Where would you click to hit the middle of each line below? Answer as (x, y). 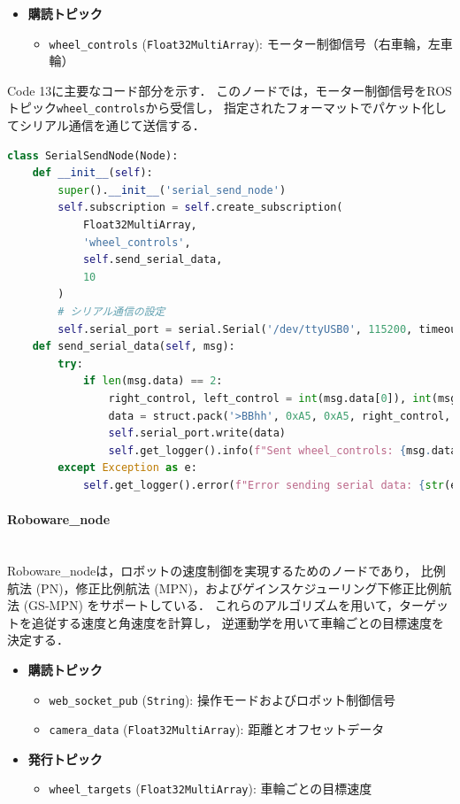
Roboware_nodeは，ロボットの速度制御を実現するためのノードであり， (212, 570)
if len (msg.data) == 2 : (153, 381)
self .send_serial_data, (153, 260)
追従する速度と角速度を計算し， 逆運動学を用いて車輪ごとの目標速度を (238, 622)
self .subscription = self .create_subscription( (200, 208)
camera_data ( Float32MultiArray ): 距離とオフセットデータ (217, 729)
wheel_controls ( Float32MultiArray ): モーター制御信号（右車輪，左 (245, 43)
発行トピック (65, 758)
